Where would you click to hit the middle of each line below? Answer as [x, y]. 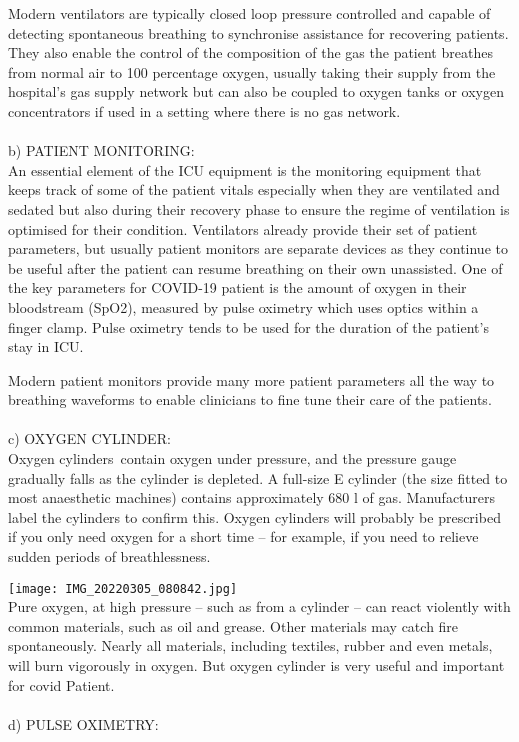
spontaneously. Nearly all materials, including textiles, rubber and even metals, [250, 645]
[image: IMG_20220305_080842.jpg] [123, 588]
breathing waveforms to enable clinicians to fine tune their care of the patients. [250, 399]
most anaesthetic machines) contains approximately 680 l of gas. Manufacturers [252, 497]
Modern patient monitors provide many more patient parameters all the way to [251, 379]
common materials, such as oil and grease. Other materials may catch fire [233, 625]
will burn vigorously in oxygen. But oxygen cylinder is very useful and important [256, 665]
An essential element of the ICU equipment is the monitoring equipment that [245, 169]
